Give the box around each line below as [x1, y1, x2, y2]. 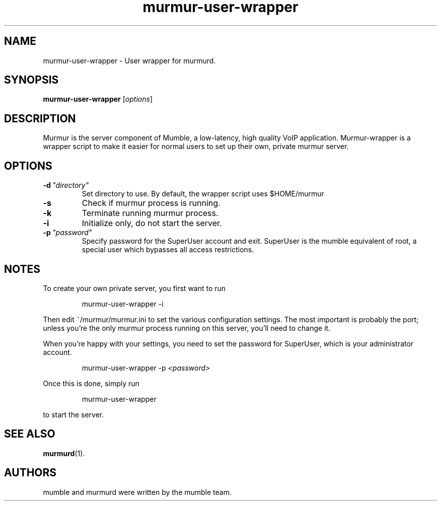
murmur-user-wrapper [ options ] [43, 95, 153, 104]
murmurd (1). [43, 449, 85, 458]
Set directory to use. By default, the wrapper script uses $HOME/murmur [82, 189, 324, 198]
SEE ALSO [4, 427, 55, 441]
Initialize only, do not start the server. [82, 218, 222, 229]
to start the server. [43, 410, 104, 419]
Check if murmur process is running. [82, 198, 220, 208]
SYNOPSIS [4, 74, 59, 87]
